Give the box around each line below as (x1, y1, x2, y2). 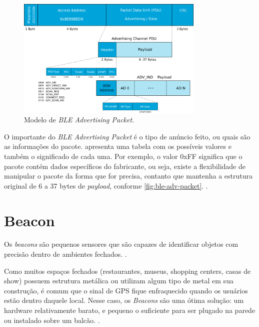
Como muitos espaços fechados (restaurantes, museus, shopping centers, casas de (4, 265, 251, 276)
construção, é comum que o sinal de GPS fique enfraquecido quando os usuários (4, 285, 248, 295)
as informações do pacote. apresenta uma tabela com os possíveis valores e (4, 141, 231, 151)
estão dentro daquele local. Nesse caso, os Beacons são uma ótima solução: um (4, 295, 244, 305)
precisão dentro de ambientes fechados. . (4, 249, 127, 259)
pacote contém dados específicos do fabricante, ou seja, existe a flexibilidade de (4, 160, 245, 171)
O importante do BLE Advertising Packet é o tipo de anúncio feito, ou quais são (4, 131, 250, 141)
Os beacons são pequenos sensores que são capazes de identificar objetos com (4, 239, 238, 249)
